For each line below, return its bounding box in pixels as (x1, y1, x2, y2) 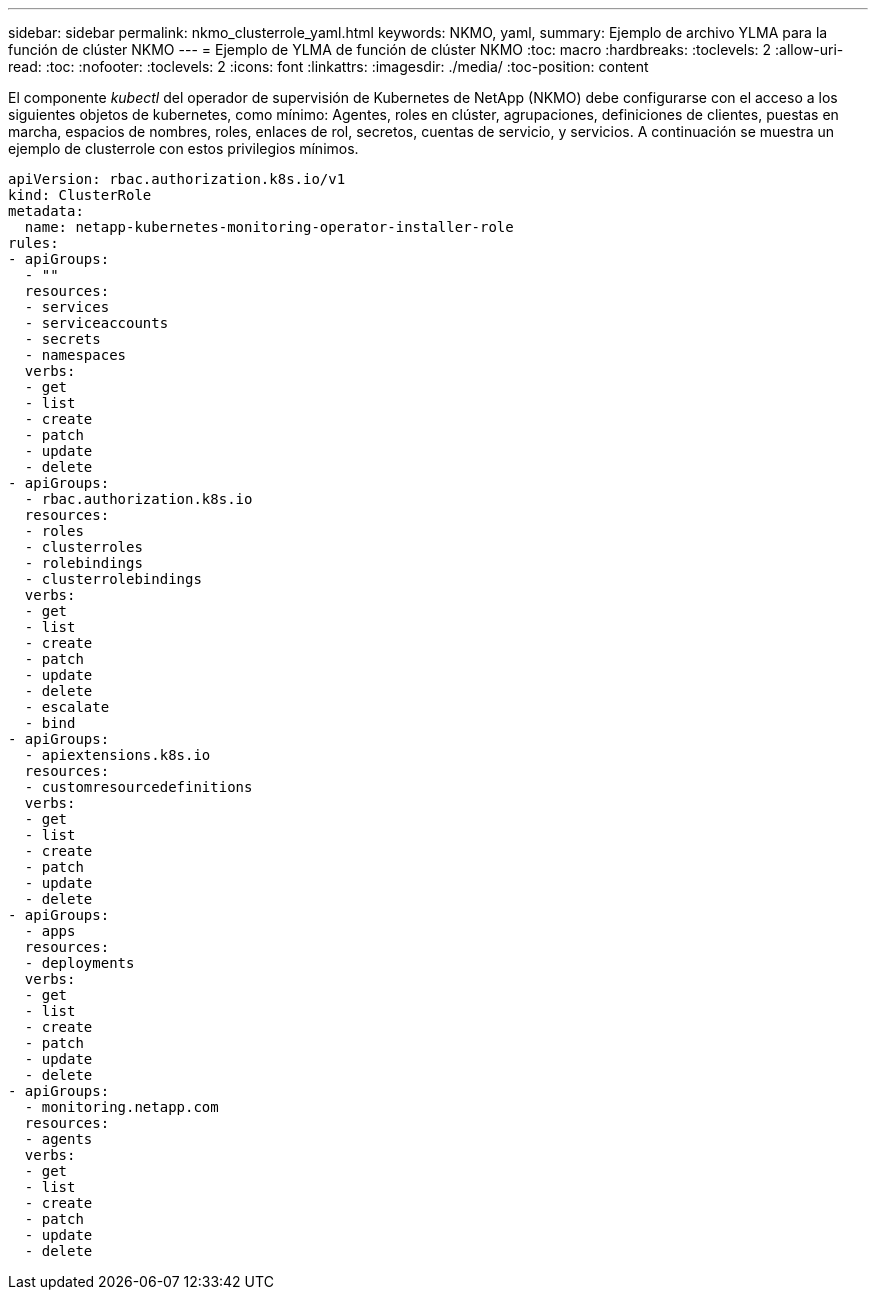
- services (24, 299, 110, 315)
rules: (8, 235, 59, 251)
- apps (24, 923, 76, 939)
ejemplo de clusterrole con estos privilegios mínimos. (8, 140, 359, 157)
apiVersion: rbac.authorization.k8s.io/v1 (8, 171, 346, 187)
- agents (24, 1131, 93, 1147)
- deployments (24, 955, 135, 971)
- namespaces (24, 347, 127, 363)
